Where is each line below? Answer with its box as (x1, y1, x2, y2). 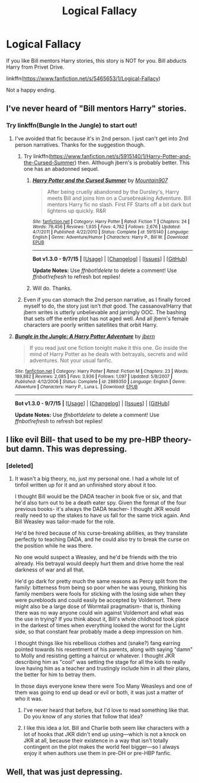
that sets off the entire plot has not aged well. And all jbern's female (23, 315, 189, 322)
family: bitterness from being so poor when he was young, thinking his (14, 584, 187, 591)
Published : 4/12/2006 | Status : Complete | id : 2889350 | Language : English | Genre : (14, 378, 187, 385)
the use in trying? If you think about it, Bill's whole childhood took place (14, 615, 189, 623)
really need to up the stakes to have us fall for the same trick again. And (14, 512, 190, 519)
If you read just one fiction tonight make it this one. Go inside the (29, 344, 188, 351)
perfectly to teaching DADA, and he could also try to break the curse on (14, 536, 190, 543)
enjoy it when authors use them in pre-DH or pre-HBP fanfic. (23, 750, 172, 757)
